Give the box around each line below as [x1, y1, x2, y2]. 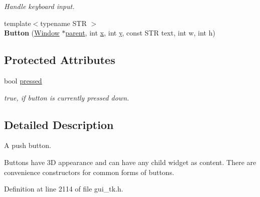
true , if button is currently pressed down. [4, 92, 129, 102]
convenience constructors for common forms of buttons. [4, 166, 174, 177]
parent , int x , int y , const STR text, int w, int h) [65, 27, 215, 38]
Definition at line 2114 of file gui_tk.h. [4, 183, 123, 194]
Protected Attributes [4, 52, 115, 67]
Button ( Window [4, 27, 60, 38]
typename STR [40, 17, 87, 28]
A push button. [4, 140, 51, 150]
